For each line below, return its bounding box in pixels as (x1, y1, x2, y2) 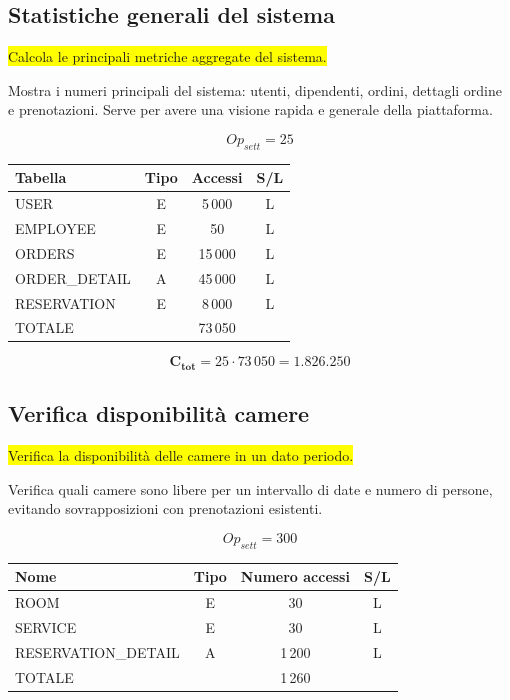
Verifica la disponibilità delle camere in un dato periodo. (8, 445, 354, 466)
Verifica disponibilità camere (8, 398, 310, 429)
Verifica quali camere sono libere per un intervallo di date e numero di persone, (8, 478, 493, 499)
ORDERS (15, 242, 75, 263)
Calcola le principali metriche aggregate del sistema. (8, 46, 327, 67)
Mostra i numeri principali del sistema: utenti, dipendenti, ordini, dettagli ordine (8, 79, 503, 100)
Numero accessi (240, 566, 350, 587)
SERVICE (15, 616, 77, 637)
